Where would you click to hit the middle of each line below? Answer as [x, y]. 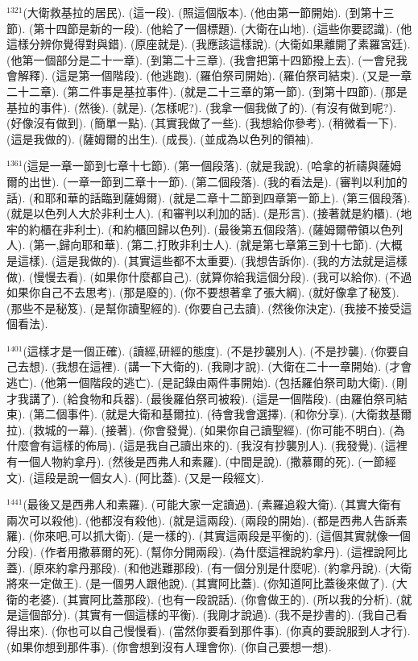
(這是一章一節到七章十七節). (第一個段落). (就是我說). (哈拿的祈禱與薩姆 [212, 166]
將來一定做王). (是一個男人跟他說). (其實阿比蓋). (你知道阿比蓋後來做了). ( [201, 583]
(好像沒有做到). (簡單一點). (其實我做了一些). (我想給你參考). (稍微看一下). [202, 123]
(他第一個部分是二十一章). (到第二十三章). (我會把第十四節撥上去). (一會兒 [201, 59]
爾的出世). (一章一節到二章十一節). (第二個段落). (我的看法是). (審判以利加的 [207, 181]
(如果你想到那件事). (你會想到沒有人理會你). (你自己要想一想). [169, 646]
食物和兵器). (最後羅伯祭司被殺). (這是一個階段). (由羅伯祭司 [237, 398]
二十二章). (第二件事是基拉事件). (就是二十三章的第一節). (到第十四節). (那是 [207, 91]
